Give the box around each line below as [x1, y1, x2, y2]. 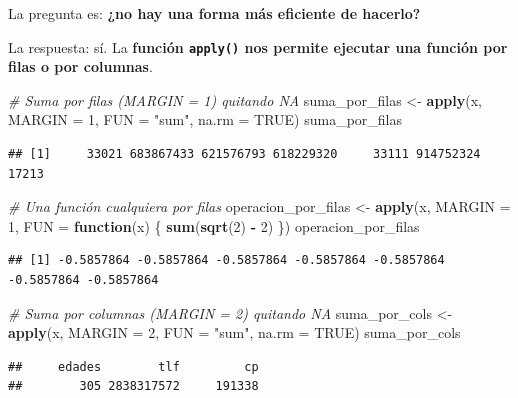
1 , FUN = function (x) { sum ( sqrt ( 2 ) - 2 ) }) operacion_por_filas [8, 215, 420, 236]
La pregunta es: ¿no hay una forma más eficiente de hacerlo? [8, 3, 421, 23]
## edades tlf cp [8, 359, 259, 374]
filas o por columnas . [8, 56, 153, 77]
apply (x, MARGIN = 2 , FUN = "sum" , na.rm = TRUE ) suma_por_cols [8, 322, 461, 343]
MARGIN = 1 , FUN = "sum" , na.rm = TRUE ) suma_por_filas [8, 109, 403, 130]
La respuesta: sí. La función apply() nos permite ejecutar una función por [8, 36, 508, 57]
